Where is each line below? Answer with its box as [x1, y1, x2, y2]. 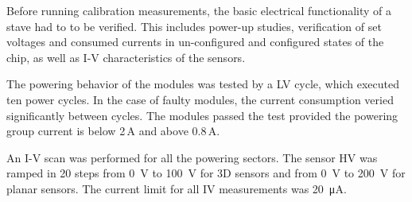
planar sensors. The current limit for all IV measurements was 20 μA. [6, 180, 347, 196]
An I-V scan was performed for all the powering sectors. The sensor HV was [6, 149, 378, 165]
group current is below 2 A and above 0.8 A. [6, 122, 220, 139]
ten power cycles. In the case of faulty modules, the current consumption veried [6, 91, 394, 107]
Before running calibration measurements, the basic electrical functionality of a [6, 2, 392, 18]
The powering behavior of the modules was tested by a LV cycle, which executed [6, 76, 399, 92]
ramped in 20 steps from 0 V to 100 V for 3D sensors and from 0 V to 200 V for [6, 165, 406, 181]
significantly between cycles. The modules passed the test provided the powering [6, 107, 398, 123]
